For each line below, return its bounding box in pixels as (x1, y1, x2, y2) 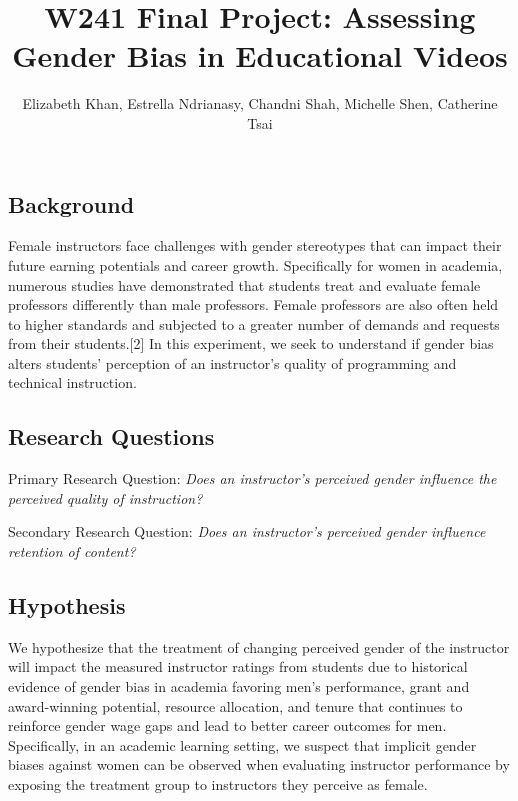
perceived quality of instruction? (8, 487, 203, 508)
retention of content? (8, 541, 136, 562)
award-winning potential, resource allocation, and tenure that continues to (8, 695, 463, 716)
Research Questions (8, 421, 215, 452)
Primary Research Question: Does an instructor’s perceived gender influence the (8, 468, 497, 489)
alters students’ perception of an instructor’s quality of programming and (8, 352, 457, 373)
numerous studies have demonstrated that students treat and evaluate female (8, 274, 481, 295)
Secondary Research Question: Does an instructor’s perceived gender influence (8, 521, 486, 542)
